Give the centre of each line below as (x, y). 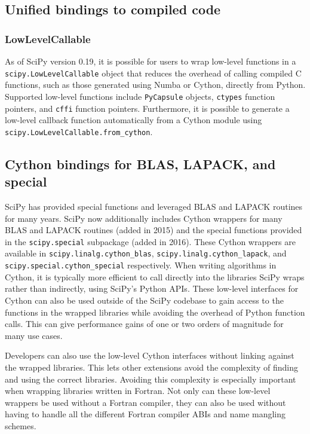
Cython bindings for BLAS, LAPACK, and (140, 163)
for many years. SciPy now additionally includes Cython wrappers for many (144, 218)
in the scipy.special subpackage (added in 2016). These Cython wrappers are (150, 241)
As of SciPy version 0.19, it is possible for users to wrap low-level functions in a (151, 61)
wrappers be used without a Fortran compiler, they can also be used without (145, 402)
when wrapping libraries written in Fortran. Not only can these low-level (138, 391)
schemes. (21, 425)
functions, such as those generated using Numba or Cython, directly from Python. (155, 85)
